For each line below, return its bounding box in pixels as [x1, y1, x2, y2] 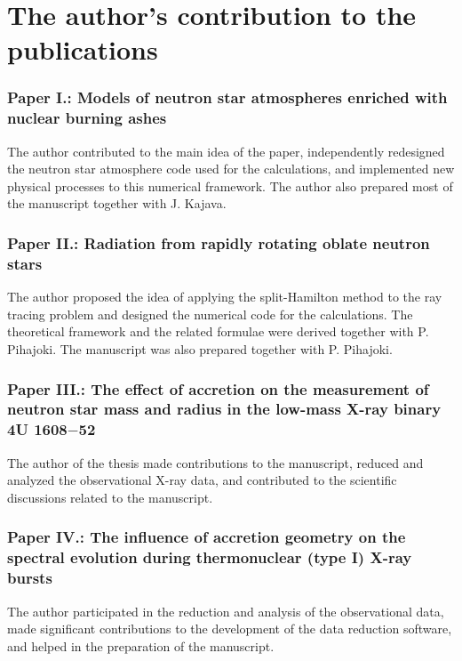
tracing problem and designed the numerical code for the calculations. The [7, 304, 413, 323]
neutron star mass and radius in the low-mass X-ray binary [7, 398, 442, 420]
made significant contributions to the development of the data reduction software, [7, 619, 452, 638]
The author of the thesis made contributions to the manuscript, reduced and [7, 453, 424, 472]
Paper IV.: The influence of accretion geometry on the [7, 526, 406, 548]
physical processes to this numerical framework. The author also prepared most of [7, 176, 453, 195]
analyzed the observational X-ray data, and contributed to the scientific [7, 471, 397, 489]
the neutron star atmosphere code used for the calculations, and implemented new [7, 159, 455, 178]
